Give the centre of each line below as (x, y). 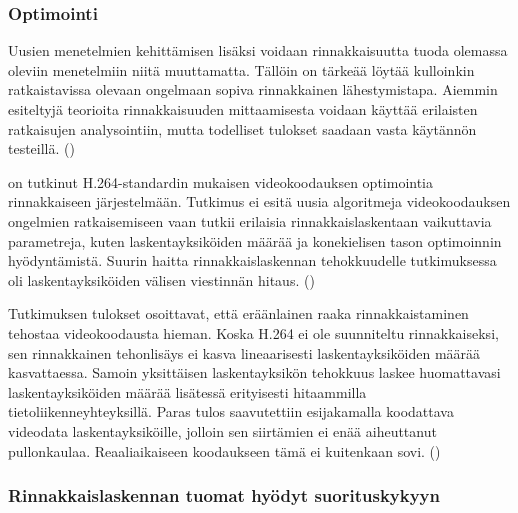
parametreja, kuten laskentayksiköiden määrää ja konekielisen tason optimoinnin (255, 240)
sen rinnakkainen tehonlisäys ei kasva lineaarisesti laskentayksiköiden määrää (244, 352)
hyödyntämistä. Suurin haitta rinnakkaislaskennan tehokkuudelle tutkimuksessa (252, 260)
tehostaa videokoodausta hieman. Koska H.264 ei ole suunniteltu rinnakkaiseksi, (253, 332)
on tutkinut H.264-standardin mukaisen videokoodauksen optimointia (221, 181)
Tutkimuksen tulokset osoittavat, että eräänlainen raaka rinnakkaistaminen (238, 313)
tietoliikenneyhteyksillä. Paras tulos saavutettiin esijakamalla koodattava (231, 411)
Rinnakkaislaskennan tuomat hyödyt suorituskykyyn (224, 495)
